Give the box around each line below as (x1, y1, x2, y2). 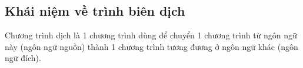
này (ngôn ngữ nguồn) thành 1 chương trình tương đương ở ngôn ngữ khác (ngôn (5, 40, 298, 52)
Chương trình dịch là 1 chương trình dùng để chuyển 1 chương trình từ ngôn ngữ (5, 29, 297, 41)
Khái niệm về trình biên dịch (5, 2, 185, 20)
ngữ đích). (5, 52, 41, 64)
